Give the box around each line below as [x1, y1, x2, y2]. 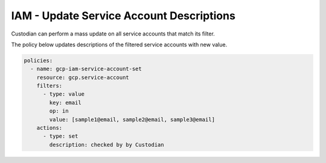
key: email [49, 99, 81, 106]
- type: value [43, 91, 85, 97]
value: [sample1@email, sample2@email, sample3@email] [49, 116, 216, 123]
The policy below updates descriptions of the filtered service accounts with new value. [11, 41, 228, 48]
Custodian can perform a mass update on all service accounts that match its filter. [11, 30, 216, 37]
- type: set [43, 133, 78, 140]
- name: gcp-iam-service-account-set [30, 66, 142, 72]
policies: [24, 57, 53, 64]
